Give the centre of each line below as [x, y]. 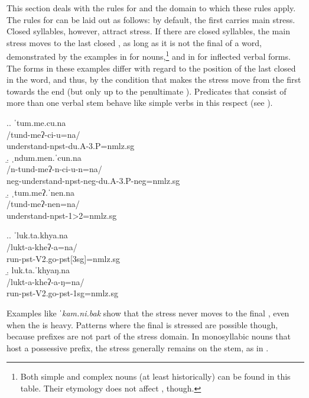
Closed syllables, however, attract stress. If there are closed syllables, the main [148, 31]
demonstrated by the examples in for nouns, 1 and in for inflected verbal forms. [149, 56]
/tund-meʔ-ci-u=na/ [43, 134]
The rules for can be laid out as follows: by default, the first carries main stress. [151, 19]
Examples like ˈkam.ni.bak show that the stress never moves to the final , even [148, 313]
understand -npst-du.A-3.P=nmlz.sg [71, 146]
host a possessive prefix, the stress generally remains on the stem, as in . [138, 347]
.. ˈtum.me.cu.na [36, 122]
